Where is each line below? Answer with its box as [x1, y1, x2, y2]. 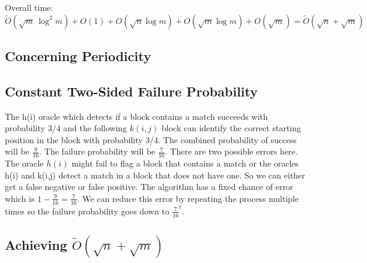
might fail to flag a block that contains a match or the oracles [71, 157, 299, 170]
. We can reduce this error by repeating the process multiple [77, 192, 299, 204]
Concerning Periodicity [5, 46, 151, 65]
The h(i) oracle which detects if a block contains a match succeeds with [5, 110, 268, 122]
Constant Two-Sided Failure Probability [5, 81, 258, 100]
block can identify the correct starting [162, 122, 302, 134]
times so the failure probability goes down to [5, 204, 169, 217]
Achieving [5, 235, 67, 253]
